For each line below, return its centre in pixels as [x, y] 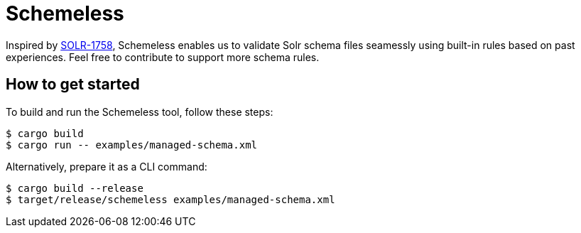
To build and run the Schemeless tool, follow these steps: [140, 112]
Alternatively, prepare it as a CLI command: [107, 166]
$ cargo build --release [75, 188]
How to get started [73, 85]
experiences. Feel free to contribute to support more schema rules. [163, 57]
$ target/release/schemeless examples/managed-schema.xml [170, 199]
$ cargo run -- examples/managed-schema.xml [132, 145]
